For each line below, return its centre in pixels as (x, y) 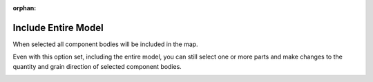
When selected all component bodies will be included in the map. (105, 44)
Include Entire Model (58, 28)
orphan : (25, 8)
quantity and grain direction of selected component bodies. (97, 66)
